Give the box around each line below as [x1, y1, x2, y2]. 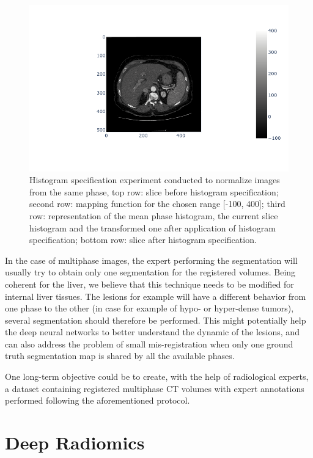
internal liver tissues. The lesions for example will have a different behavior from [5, 289, 306, 302]
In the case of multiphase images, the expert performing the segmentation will [5, 253, 298, 266]
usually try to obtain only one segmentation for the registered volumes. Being [5, 266, 296, 278]
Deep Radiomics [5, 430, 145, 455]
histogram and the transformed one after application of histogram [29, 221, 276, 234]
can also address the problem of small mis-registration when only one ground [5, 337, 293, 350]
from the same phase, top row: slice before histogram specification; [29, 185, 279, 198]
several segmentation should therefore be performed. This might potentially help [5, 313, 306, 326]
